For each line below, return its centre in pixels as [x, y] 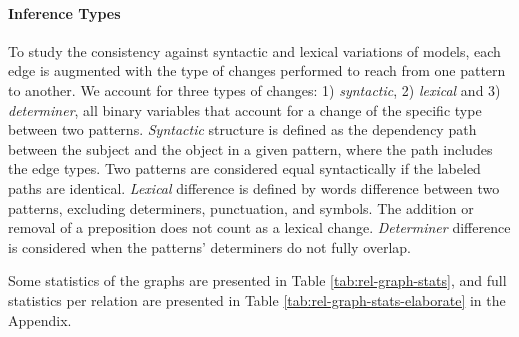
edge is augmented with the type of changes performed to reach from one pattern [257, 70]
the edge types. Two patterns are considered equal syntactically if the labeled [244, 168]
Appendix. [40, 319]
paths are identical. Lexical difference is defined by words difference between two [254, 187]
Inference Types [64, 12]
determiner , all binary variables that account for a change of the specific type [245, 109]
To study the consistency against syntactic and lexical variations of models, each [254, 50]
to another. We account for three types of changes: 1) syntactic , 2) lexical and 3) [254, 89]
